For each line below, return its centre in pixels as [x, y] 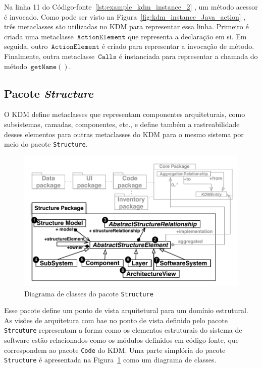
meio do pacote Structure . [46, 144]
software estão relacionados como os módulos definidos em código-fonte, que [121, 340]
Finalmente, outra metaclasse [49, 56]
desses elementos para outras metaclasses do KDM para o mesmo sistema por [124, 134]
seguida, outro [26, 46]
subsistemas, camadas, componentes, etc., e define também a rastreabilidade [122, 124]
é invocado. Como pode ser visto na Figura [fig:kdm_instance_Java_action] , [125, 16]
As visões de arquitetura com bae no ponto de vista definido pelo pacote [116, 320]
